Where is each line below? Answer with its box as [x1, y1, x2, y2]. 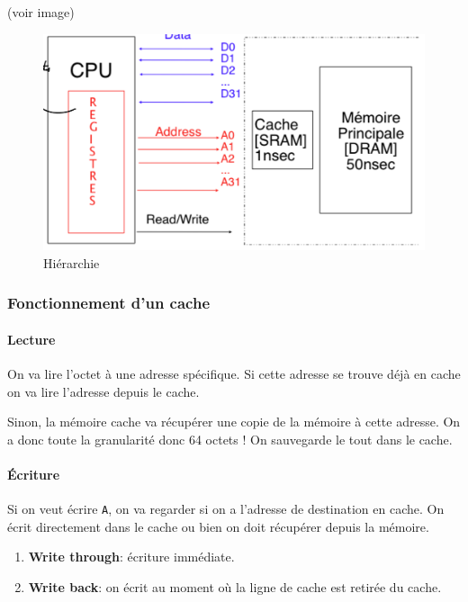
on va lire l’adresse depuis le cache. [7, 382, 200, 400]
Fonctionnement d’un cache [7, 292, 211, 314]
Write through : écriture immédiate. [28, 547, 235, 566]
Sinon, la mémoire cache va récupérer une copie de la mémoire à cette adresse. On [7, 412, 461, 431]
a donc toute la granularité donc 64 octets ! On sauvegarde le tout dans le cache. [7, 429, 453, 448]
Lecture [7, 329, 56, 348]
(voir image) [7, 3, 75, 21]
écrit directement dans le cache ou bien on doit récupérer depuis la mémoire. [7, 517, 429, 535]
